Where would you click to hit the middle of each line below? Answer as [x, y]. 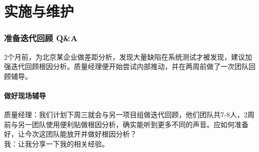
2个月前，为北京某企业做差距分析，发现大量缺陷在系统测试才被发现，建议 [125, 56]
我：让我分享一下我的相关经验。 [56, 143]
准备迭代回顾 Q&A [41, 38]
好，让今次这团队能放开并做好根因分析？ [70, 134]
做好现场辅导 [25, 95]
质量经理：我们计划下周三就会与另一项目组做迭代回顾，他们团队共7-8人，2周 [129, 114]
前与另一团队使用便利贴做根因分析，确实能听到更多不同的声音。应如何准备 [126, 124]
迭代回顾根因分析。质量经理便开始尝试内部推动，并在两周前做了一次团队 [129, 66]
